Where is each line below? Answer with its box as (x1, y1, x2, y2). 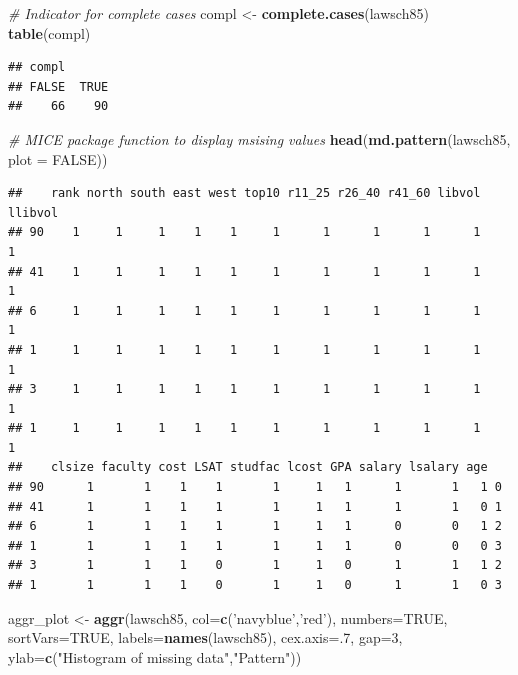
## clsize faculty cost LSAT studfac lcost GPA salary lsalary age (8, 460, 488, 475)
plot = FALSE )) (8, 148, 108, 169)
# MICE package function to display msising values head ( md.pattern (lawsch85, (8, 128, 511, 149)
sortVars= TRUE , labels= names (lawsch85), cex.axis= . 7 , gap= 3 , (8, 627, 403, 648)
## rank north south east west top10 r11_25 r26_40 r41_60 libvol (8, 186, 481, 201)
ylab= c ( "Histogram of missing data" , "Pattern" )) (8, 646, 302, 667)
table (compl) (8, 22, 91, 43)
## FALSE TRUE (8, 79, 109, 94)
